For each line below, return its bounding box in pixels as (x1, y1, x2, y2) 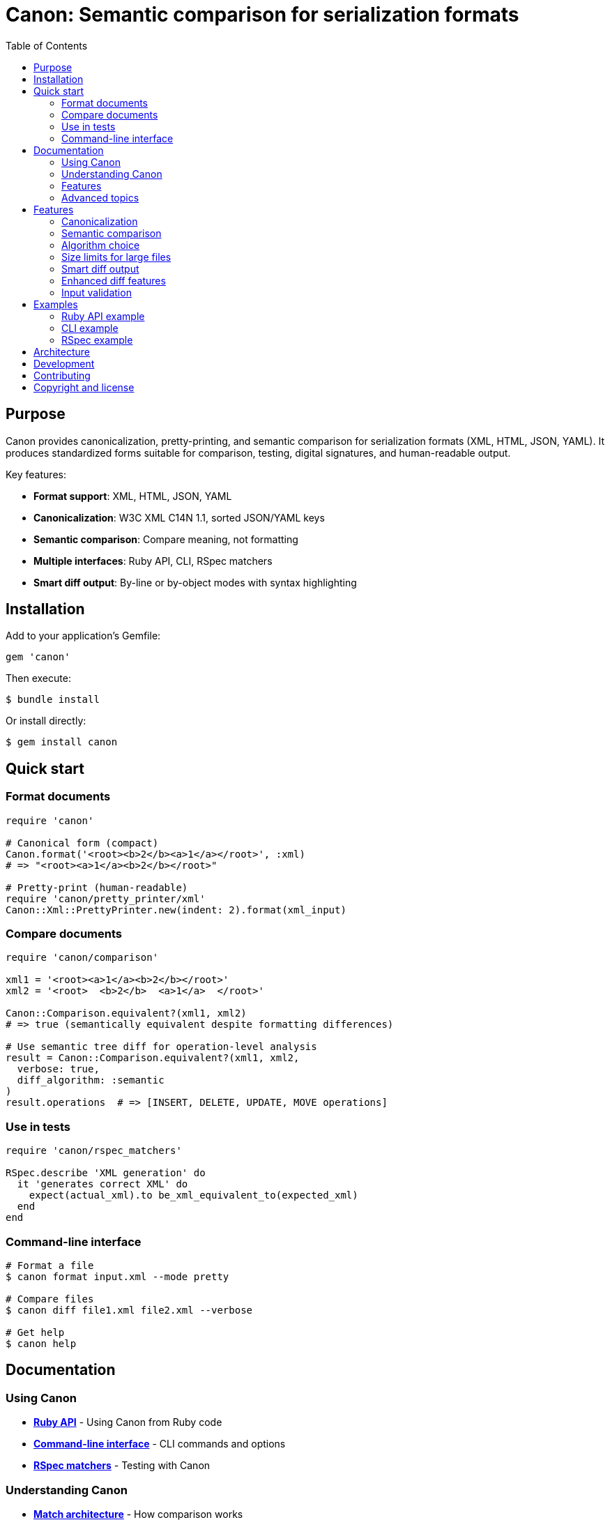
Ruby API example (61, 310, 145, 322)
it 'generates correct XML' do (17, 1178, 188, 1190)
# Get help (6, 1326, 65, 1338)
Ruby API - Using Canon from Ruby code (33, 1416, 222, 1429)
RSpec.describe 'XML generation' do (6, 1167, 206, 1179)
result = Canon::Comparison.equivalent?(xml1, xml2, (6, 1052, 300, 1064)
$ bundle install (6, 694, 100, 706)
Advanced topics (61, 191, 139, 204)
